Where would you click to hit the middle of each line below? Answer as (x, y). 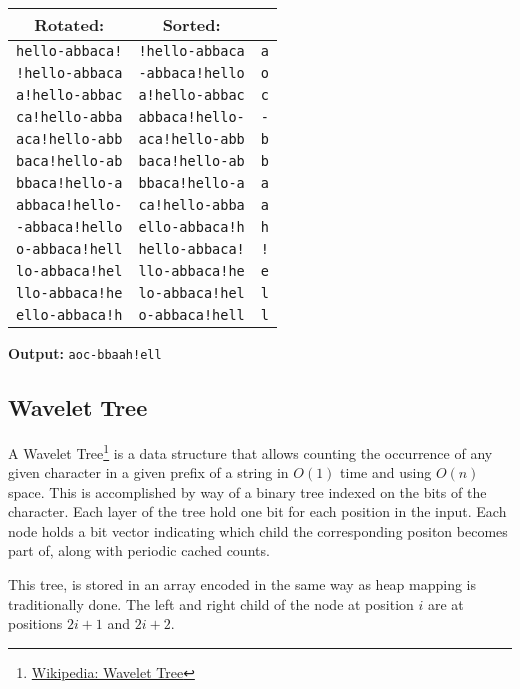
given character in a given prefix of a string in (148, 472)
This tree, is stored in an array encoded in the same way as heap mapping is (242, 584)
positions (35, 623)
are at (446, 603)
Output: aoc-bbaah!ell (85, 353)
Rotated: (69, 24)
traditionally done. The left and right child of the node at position (211, 603)
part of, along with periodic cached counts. (139, 550)
